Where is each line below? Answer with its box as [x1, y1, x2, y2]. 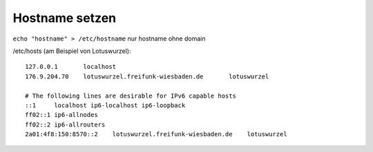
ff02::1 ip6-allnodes [25, 111, 98, 119]
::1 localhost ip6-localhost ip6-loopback [25, 101, 186, 109]
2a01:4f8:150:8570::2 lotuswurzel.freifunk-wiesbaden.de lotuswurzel [25, 131, 287, 138]
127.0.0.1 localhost [25, 63, 117, 71]
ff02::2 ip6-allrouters [25, 120, 106, 129]
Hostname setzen [12, 10, 117, 25]
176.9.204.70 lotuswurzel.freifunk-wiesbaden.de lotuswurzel [25, 72, 269, 80]
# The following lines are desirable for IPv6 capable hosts [25, 91, 236, 100]
